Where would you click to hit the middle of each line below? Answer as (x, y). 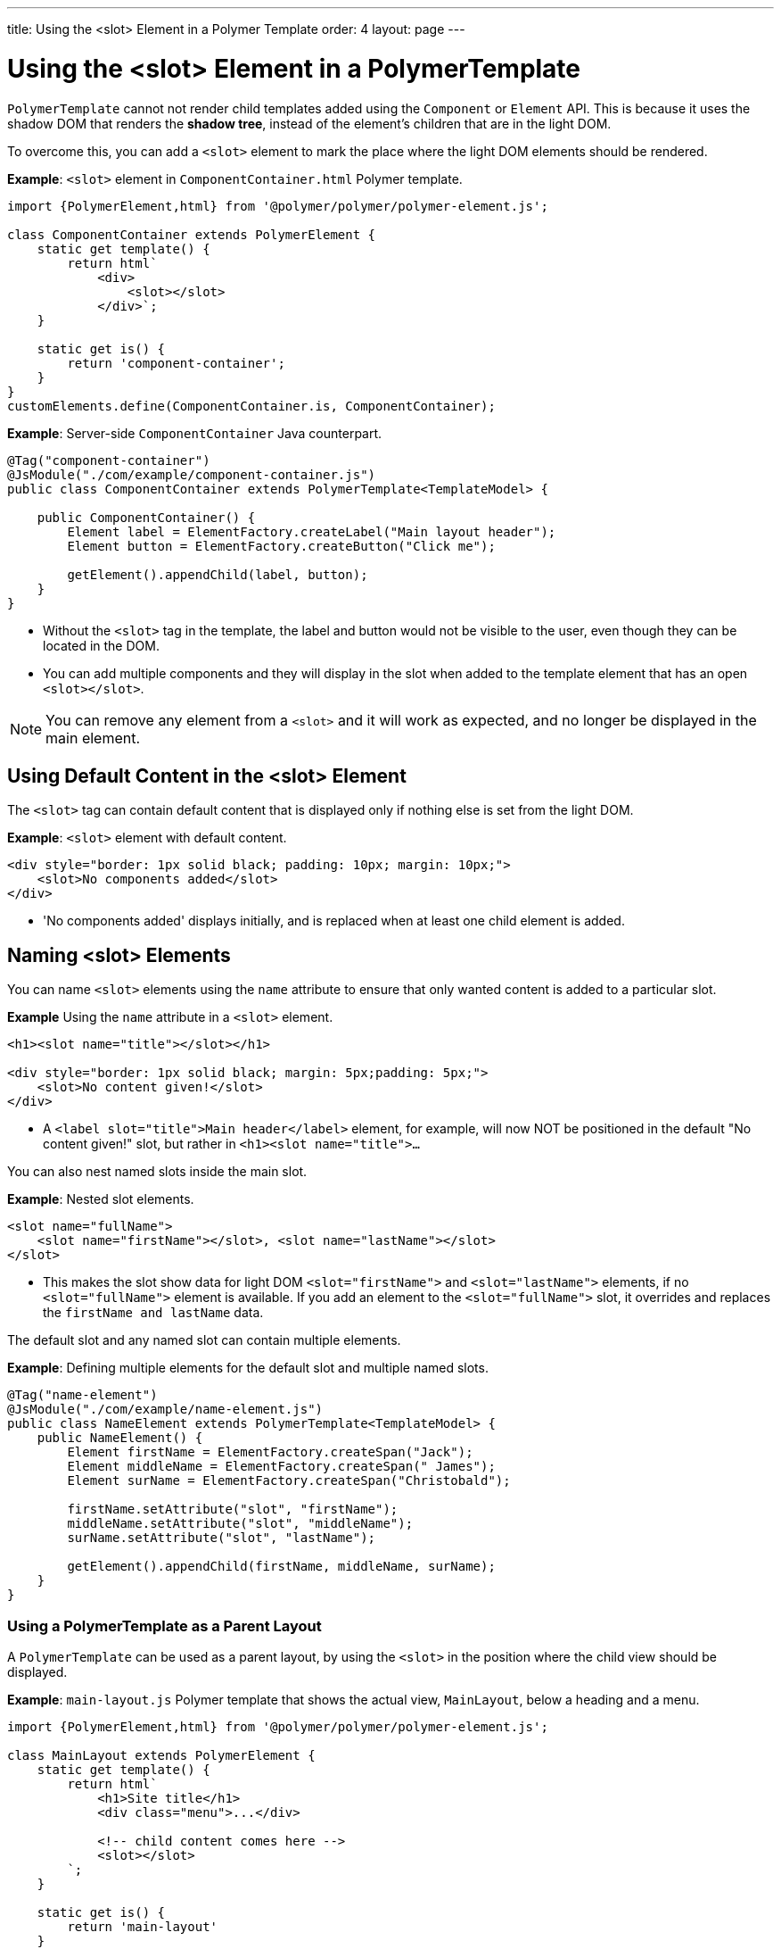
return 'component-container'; (176, 363)
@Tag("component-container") (109, 460)
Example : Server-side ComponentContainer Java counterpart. (195, 433)
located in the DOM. (101, 645)
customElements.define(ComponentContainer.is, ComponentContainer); (251, 406)
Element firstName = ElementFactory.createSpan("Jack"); (270, 1452)
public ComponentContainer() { (146, 517)
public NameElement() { (120, 1438)
